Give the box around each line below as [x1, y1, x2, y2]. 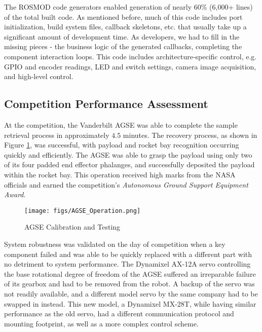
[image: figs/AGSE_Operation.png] [24, 207, 141, 214]
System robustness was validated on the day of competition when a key [4, 238, 226, 249]
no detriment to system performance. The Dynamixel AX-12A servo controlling [4, 259, 251, 269]
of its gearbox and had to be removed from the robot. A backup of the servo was [4, 278, 255, 289]
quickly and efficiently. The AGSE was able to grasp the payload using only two [4, 149, 252, 160]
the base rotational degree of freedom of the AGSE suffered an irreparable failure [4, 268, 256, 279]
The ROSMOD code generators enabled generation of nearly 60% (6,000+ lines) [4, 2, 253, 12]
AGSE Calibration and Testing [24, 222, 121, 232]
